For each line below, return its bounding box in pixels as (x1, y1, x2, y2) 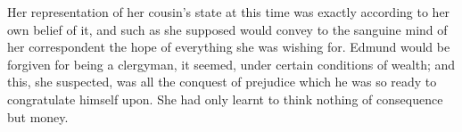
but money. (7, 107, 69, 126)
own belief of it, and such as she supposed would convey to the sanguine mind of (7, 20, 448, 38)
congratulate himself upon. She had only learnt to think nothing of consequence (7, 89, 443, 108)
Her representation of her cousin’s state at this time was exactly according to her (7, 3, 450, 21)
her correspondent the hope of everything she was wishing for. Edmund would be (7, 37, 450, 56)
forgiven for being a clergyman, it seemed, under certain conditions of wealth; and (7, 54, 456, 73)
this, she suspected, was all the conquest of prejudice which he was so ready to (7, 72, 437, 91)
